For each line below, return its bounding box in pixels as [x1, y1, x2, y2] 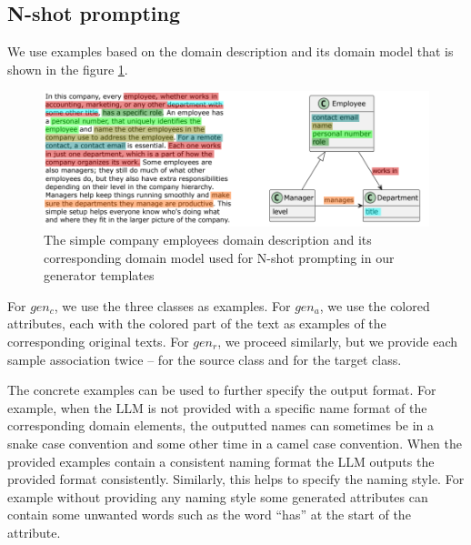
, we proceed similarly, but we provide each [217, 332, 457, 351]
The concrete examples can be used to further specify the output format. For [7, 380, 436, 399]
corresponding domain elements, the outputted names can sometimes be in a [7, 416, 435, 435]
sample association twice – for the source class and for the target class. [7, 349, 402, 368]
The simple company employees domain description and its [44, 230, 372, 249]
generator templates [44, 266, 155, 285]
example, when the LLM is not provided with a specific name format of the [7, 398, 427, 417]
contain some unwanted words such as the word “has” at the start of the [7, 505, 411, 524]
